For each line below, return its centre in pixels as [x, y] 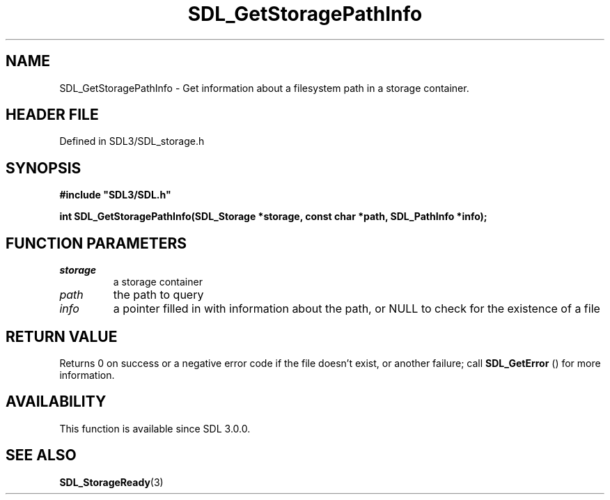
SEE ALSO [41, 455]
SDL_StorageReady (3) [111, 482]
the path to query [158, 295]
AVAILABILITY [56, 402]
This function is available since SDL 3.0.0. [155, 428]
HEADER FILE [52, 115]
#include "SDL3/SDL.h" [115, 195]
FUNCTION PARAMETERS [96, 243]
